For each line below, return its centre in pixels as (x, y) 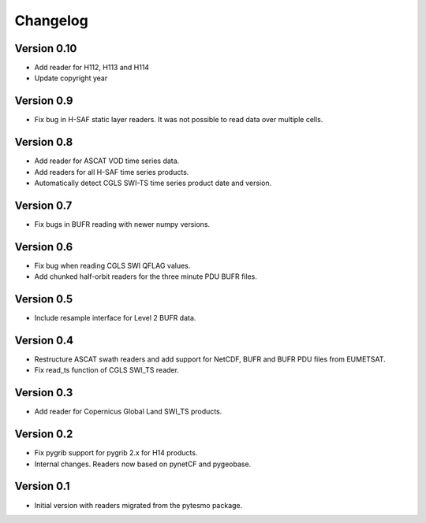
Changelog (51, 20)
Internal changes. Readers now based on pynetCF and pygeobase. (143, 464)
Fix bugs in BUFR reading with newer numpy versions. (122, 224)
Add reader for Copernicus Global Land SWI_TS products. (128, 412)
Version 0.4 (44, 340)
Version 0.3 (44, 393)
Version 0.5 (44, 299)
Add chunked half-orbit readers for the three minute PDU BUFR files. (146, 276)
